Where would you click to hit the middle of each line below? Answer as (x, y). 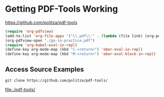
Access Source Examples (44, 69)
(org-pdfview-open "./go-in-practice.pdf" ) (50, 40)
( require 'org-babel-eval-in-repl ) (41, 45)
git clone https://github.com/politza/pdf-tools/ (57, 80)
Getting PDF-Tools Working (61, 9)
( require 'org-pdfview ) (29, 31)
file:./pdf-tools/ (20, 89)
